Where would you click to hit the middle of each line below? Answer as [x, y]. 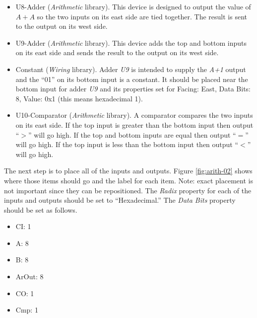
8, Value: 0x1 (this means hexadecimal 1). [79, 98]
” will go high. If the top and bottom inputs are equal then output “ [132, 134]
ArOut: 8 [30, 277]
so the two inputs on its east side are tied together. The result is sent [142, 16]
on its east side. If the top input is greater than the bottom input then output [134, 124]
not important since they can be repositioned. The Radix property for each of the [128, 190]
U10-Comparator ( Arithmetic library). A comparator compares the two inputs [134, 115]
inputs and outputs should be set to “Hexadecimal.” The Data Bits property [120, 200]
